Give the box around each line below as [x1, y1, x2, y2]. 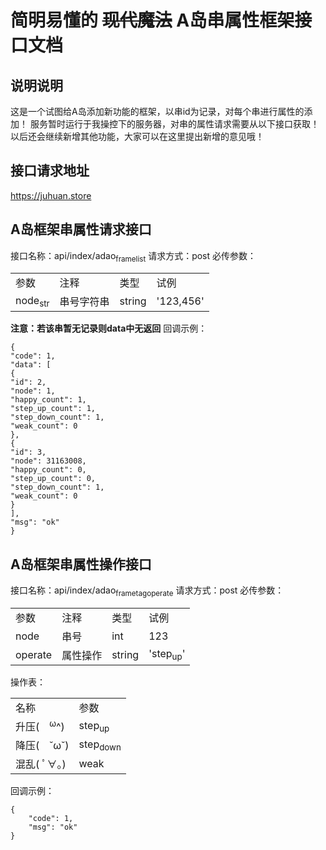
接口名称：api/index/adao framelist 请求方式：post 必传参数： [10, 249, 257, 264]
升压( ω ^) [15, 718, 65, 734]
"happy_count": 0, [10, 465, 87, 475]
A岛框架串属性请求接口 [10, 221, 152, 238]
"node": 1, [10, 386, 56, 396]
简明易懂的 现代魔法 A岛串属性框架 [10, 9, 295, 32]
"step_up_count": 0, [10, 474, 97, 484]
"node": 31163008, [10, 456, 87, 466]
